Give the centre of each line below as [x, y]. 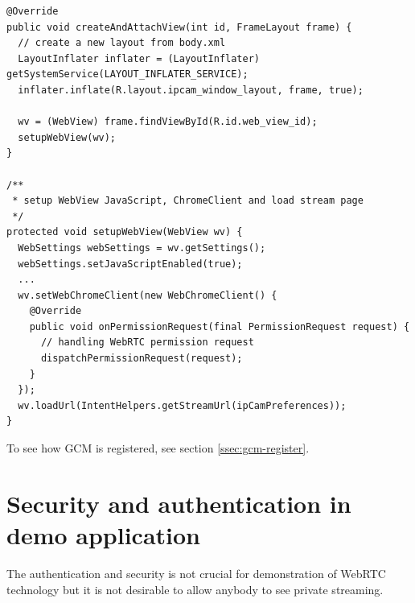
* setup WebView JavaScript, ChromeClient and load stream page [188, 201]
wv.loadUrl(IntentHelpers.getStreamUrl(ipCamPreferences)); [182, 405]
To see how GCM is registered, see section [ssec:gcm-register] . [158, 448]
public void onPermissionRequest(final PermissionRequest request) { [220, 326]
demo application [103, 535]
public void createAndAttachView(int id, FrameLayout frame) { [179, 27]
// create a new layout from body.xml [122, 43]
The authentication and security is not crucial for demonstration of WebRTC [196, 573]
